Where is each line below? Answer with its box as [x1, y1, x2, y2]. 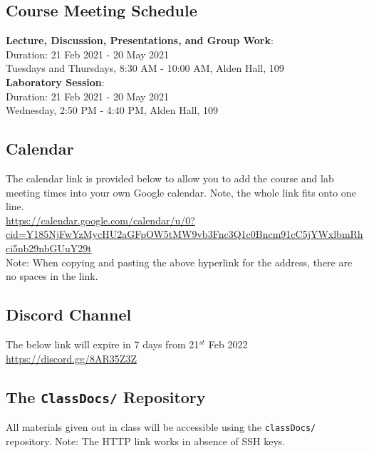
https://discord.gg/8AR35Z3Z [6, 350, 137, 365]
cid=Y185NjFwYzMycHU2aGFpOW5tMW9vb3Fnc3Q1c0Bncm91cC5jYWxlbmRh [6, 226, 363, 241]
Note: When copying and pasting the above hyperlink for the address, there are [6, 254, 353, 269]
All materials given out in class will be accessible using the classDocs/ [6, 419, 316, 434]
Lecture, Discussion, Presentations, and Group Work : [6, 33, 274, 48]
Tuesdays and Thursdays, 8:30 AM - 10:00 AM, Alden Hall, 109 [6, 61, 284, 75]
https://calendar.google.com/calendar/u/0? [6, 212, 195, 227]
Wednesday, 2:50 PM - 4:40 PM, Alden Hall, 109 [6, 103, 218, 118]
